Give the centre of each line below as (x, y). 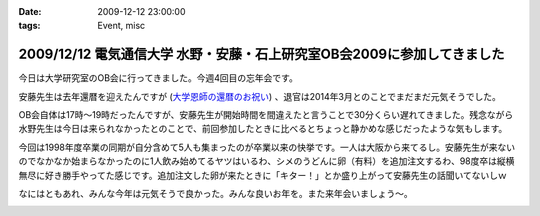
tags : (29, 26)
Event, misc (121, 26)
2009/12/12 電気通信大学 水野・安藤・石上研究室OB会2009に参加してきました (261, 54)
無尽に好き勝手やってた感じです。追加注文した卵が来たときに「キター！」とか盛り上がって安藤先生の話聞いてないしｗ (262, 175)
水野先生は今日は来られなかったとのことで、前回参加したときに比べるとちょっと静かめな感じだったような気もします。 (263, 129)
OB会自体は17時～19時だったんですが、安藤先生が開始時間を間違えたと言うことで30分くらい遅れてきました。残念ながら (266, 115)
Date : (30, 11)
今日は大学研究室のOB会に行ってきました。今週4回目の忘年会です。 (158, 78)
